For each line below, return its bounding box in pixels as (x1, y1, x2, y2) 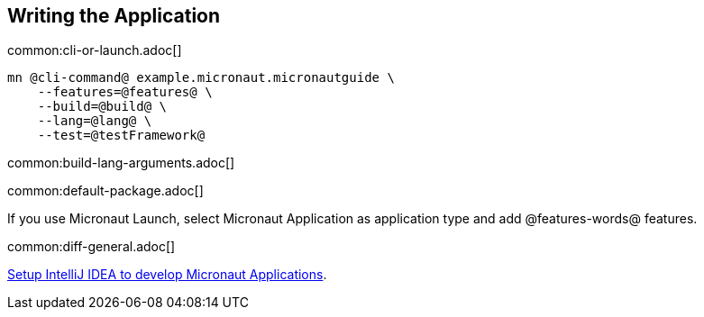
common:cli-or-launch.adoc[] (7, 42, 182, 59)
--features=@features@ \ (37, 85, 213, 100)
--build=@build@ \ (37, 99, 168, 114)
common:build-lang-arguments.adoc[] (7, 155, 235, 171)
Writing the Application (7, 5, 221, 27)
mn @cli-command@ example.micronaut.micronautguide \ (7, 70, 395, 86)
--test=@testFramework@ (37, 128, 206, 143)
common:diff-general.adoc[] (7, 239, 176, 255)
